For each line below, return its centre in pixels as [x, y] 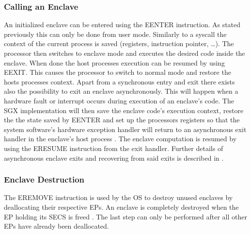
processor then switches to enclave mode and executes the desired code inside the [125, 53]
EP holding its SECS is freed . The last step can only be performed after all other [126, 216]
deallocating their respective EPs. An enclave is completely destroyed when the [121, 207]
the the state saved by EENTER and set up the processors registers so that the [122, 120]
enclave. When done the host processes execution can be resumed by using [114, 62]
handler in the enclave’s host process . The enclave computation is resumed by [120, 139]
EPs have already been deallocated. [56, 226]
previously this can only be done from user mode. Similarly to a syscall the [115, 34]
